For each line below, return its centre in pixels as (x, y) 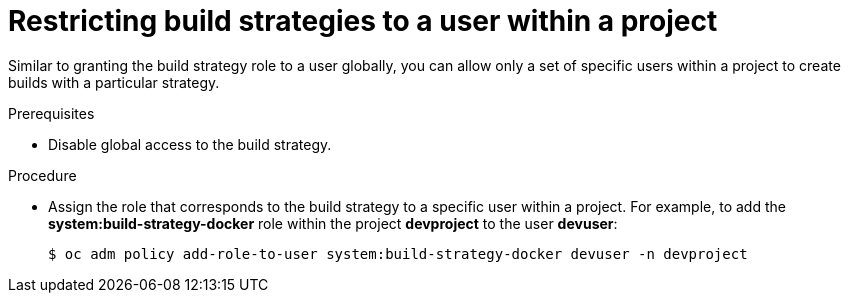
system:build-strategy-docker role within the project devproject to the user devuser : (333, 223)
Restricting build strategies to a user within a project (363, 21)
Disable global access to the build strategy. (190, 144)
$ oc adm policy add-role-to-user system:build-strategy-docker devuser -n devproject (398, 253)
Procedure (42, 175)
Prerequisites (51, 113)
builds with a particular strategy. (114, 82)
